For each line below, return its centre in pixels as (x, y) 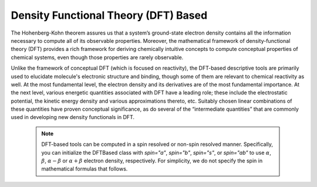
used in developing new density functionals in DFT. (73, 117)
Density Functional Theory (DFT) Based (109, 15)
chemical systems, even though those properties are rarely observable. (97, 57)
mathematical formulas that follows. (85, 169)
